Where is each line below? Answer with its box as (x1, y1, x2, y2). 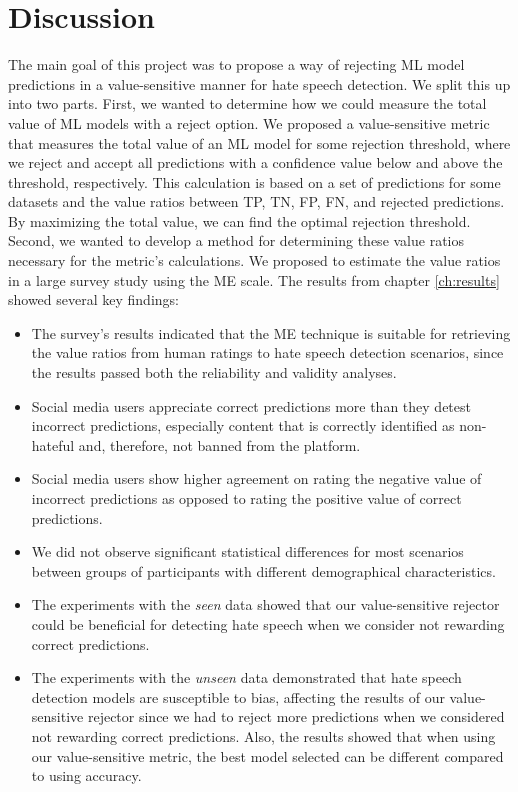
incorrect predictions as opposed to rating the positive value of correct (31, 488, 462, 508)
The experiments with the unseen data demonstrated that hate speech (31, 667, 462, 688)
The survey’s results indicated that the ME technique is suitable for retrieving (31, 322, 511, 343)
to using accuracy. (31, 765, 142, 786)
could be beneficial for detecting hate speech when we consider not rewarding (31, 613, 505, 634)
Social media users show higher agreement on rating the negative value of (31, 468, 482, 489)
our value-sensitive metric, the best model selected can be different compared (31, 745, 504, 766)
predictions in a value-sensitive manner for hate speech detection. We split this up (8, 73, 511, 94)
